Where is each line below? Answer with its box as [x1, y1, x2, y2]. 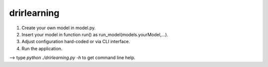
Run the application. [21, 45, 63, 52]
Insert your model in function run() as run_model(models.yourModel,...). [21, 31, 168, 37]
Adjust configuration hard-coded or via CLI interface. [21, 39, 130, 45]
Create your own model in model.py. [21, 25, 96, 31]
